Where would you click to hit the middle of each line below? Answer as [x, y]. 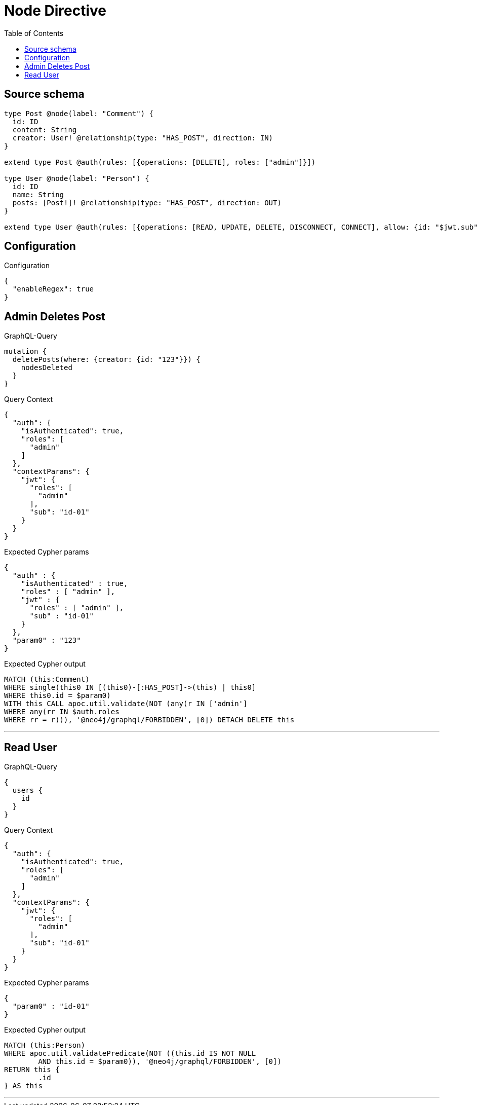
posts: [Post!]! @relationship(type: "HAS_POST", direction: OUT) [147, 202]
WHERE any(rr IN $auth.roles [62, 712]
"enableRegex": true [53, 289]
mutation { [26, 352]
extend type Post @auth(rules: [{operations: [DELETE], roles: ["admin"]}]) [160, 162]
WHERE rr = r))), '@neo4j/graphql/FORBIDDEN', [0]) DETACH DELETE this [149, 720]
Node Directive [55, 11]
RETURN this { [32, 1070]
